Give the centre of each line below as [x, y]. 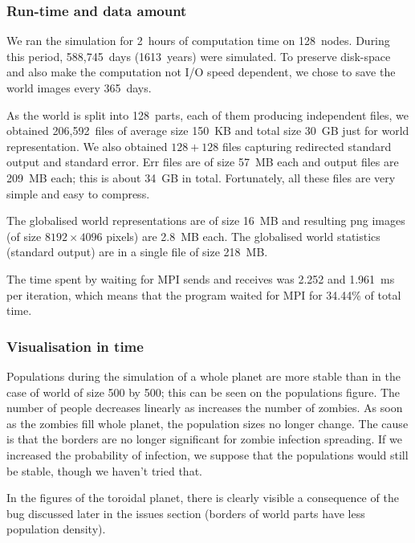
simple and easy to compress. [78, 193]
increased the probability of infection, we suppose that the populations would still [207, 454]
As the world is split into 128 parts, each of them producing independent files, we [208, 114]
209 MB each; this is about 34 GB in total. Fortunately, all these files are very [201, 177]
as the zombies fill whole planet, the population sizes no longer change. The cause [207, 423]
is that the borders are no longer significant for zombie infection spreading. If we [204, 439]
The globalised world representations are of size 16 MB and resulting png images [206, 220]
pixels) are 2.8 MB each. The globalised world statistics [243, 236]
